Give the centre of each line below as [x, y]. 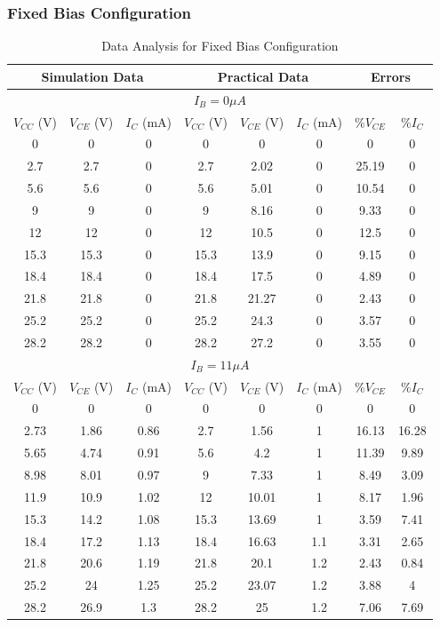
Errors [390, 76]
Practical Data [263, 76]
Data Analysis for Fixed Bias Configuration [220, 46]
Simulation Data [92, 76]
